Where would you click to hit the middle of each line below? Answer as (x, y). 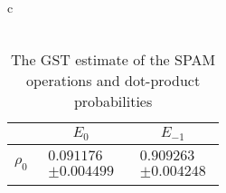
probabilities (113, 101)
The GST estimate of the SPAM (113, 60)
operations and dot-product (113, 81)
